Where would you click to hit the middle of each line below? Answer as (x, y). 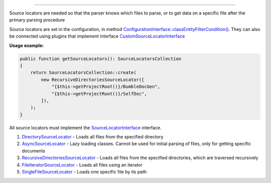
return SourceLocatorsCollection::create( (83, 73)
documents (33, 150)
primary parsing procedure (37, 20)
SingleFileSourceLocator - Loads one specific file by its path (84, 172)
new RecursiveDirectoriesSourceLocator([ (93, 79)
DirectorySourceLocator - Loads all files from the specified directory (93, 137)
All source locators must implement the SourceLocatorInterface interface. (85, 127)
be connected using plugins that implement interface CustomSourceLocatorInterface (97, 36)
